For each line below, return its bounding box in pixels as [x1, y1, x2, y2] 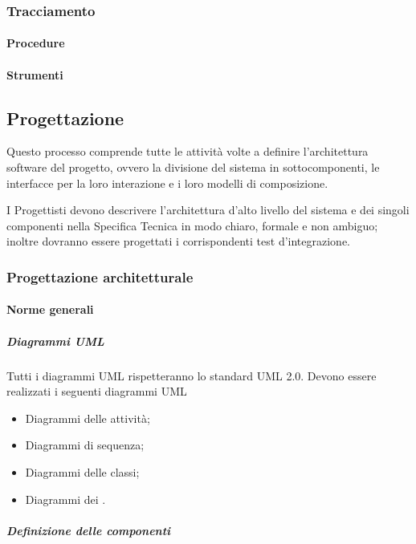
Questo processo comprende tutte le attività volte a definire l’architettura [6, 143, 369, 160]
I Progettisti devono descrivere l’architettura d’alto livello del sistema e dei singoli [6, 201, 410, 218]
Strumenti [6, 66, 63, 83]
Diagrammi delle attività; [25, 409, 150, 426]
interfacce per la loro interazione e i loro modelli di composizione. [6, 174, 328, 191]
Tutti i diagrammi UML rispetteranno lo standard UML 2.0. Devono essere [6, 367, 377, 384]
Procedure [6, 35, 65, 51]
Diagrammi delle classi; [25, 463, 140, 480]
